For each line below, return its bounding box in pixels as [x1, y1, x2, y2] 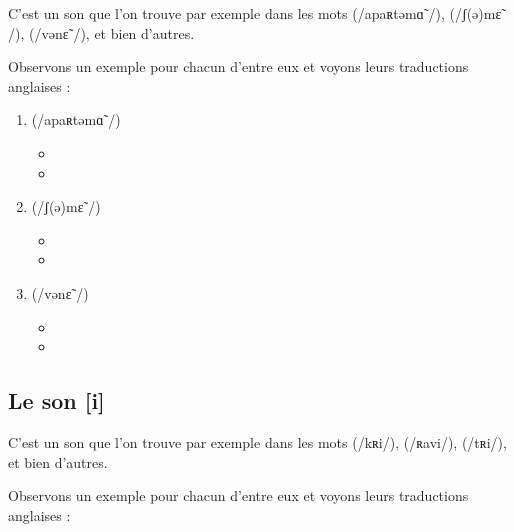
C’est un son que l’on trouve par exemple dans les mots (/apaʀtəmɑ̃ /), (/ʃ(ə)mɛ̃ [8, 3, 502, 23]
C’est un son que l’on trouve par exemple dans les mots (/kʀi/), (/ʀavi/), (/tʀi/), [8, 431, 507, 452]
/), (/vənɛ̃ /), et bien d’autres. [8, 22, 195, 43]
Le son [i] [8, 385, 105, 416]
